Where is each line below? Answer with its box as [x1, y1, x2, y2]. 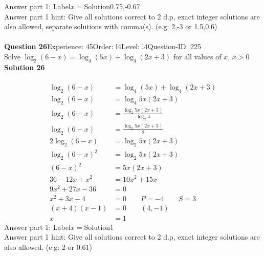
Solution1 [84, 221, 114, 232]
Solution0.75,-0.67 [84, 1, 140, 11]
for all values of [173, 51, 222, 61]
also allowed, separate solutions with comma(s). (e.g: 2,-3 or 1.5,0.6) [4, 21, 217, 32]
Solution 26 [4, 61, 45, 72]
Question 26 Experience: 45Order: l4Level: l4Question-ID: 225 [4, 41, 201, 52]
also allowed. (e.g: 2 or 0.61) [4, 242, 92, 252]
